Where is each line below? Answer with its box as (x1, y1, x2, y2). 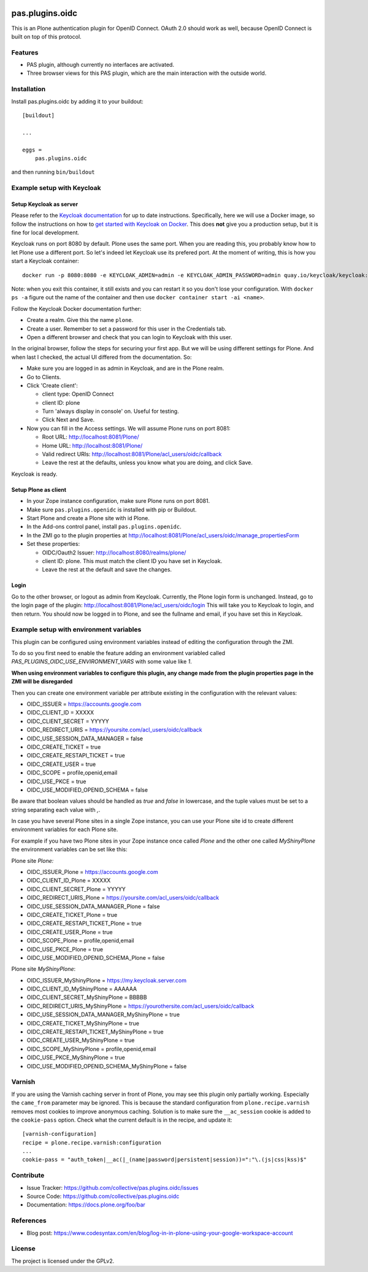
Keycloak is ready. (11, 470, 58, 478)
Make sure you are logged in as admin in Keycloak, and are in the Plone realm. (26, 365, 224, 372)
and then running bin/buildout (11, 169, 95, 176)
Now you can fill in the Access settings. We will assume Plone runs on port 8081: (26, 424, 231, 432)
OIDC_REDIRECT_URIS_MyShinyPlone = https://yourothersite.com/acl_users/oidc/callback (26, 1002, 255, 1010)
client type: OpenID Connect (42, 390, 114, 398)
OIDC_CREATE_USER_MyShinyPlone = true (26, 1036, 135, 1044)
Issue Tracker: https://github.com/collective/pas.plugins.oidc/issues (26, 1184, 199, 1191)
